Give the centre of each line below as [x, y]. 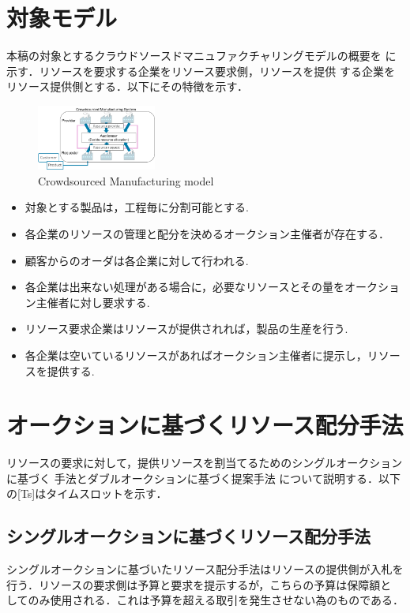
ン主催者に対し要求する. [87, 302]
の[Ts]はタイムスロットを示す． [87, 493]
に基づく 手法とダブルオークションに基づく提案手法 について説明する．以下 [203, 478]
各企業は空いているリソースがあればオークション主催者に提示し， [196, 355]
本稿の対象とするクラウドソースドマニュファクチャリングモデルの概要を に [201, 56]
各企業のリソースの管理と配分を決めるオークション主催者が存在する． [207, 233]
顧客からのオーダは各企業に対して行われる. [137, 260]
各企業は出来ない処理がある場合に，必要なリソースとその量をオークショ [212, 287]
